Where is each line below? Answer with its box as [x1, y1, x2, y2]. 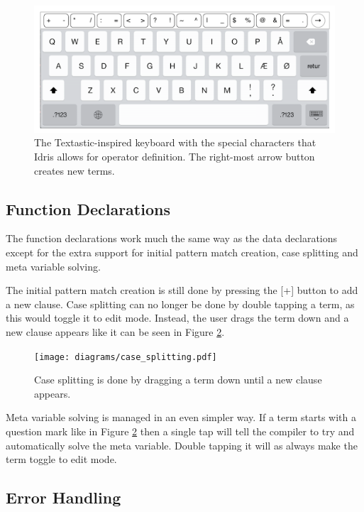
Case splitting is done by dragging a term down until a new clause [34, 372, 322, 387]
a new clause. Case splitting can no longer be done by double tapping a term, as [6, 296, 355, 311]
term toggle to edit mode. [6, 452, 117, 467]
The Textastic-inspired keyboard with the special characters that [34, 135, 316, 150]
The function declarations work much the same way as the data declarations [6, 231, 338, 246]
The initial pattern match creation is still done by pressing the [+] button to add [6, 283, 358, 298]
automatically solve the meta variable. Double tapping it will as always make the [6, 437, 358, 452]
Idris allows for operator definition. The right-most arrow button [34, 149, 315, 164]
